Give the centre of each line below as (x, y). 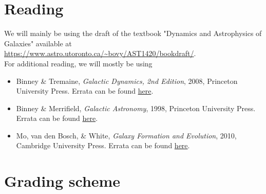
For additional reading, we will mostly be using (78, 63)
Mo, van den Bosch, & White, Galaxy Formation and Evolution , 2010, (126, 135)
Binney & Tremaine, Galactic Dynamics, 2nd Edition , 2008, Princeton (127, 81)
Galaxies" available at (38, 43)
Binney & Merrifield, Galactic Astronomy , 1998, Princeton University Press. (136, 108)
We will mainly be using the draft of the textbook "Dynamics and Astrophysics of (133, 33)
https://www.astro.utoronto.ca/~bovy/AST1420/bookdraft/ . (100, 53)
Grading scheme (62, 181)
